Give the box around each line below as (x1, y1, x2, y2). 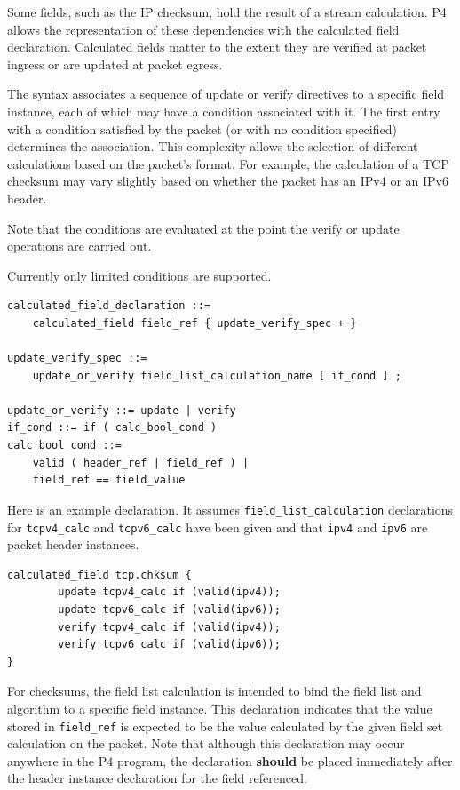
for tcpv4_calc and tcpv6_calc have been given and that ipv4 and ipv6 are (7, 517, 428, 536)
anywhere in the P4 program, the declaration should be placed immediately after (7, 751, 453, 770)
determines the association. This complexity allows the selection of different (7, 137, 418, 156)
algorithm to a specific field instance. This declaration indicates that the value (7, 698, 432, 717)
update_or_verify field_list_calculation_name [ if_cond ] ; (32, 369, 401, 382)
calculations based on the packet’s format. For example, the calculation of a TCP (7, 154, 449, 172)
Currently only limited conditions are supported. (7, 266, 272, 284)
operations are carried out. (7, 236, 152, 255)
